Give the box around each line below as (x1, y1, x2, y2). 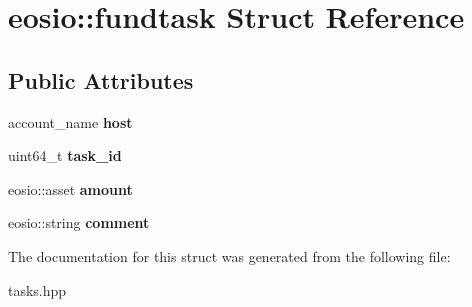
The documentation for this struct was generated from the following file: (8, 245, 451, 266)
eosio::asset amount (8, 178, 133, 199)
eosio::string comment (8, 212, 150, 233)
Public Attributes (8, 64, 194, 95)
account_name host (8, 111, 133, 132)
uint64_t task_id (8, 145, 122, 166)
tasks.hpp (8, 279, 67, 300)
